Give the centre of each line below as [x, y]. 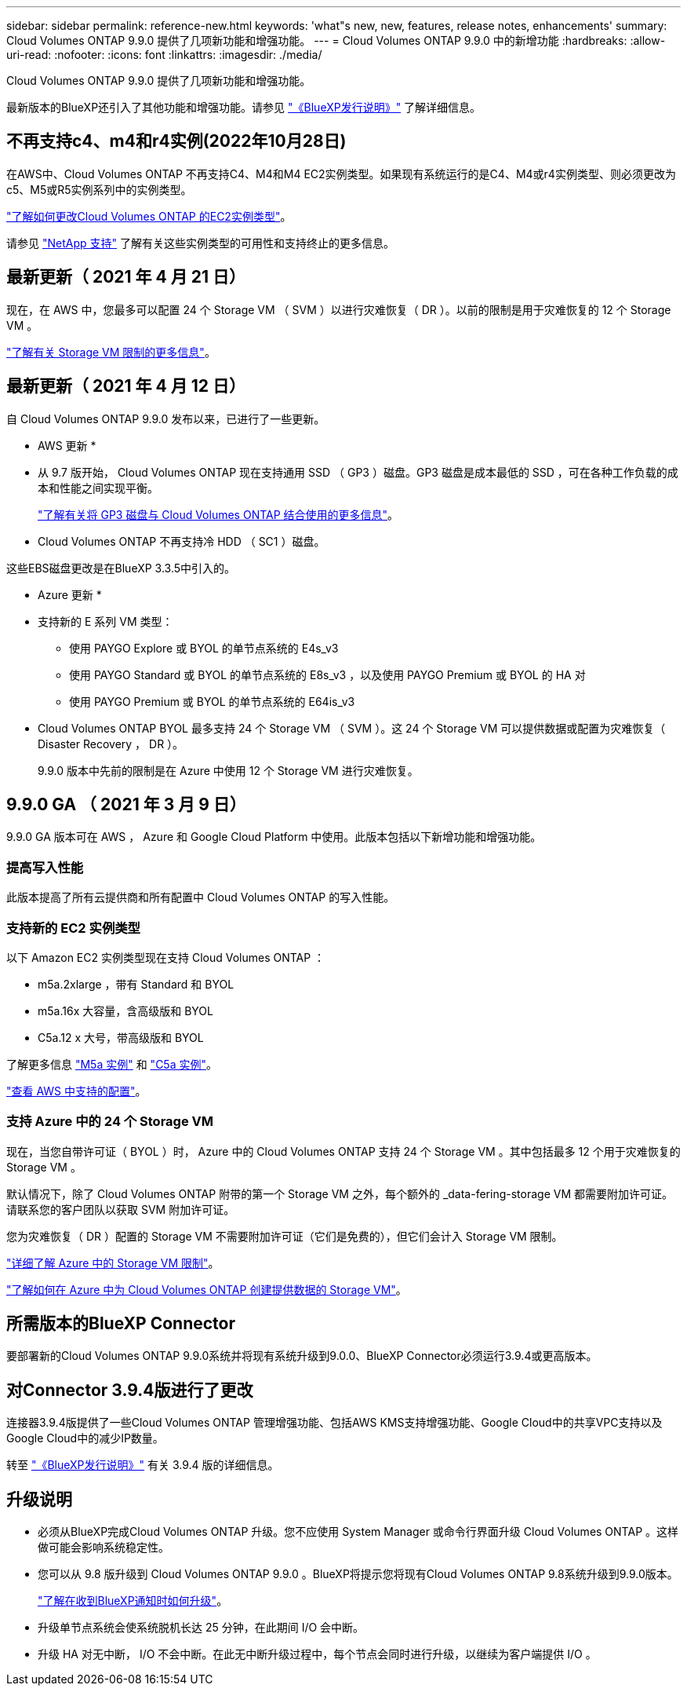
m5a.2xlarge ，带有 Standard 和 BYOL [136, 984]
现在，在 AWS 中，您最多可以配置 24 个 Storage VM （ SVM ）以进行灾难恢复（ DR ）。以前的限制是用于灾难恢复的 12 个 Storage [339, 309]
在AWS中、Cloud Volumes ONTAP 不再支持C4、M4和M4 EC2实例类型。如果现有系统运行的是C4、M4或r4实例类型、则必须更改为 [341, 174]
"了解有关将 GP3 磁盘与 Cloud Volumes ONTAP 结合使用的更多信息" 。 [218, 514]
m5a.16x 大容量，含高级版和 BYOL [125, 1010]
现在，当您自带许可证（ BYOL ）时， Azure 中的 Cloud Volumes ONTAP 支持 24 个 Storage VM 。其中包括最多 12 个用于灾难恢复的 [343, 1151]
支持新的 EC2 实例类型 [73, 928]
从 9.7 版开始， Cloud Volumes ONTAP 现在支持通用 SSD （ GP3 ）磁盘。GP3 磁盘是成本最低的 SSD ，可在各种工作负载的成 [358, 472]
